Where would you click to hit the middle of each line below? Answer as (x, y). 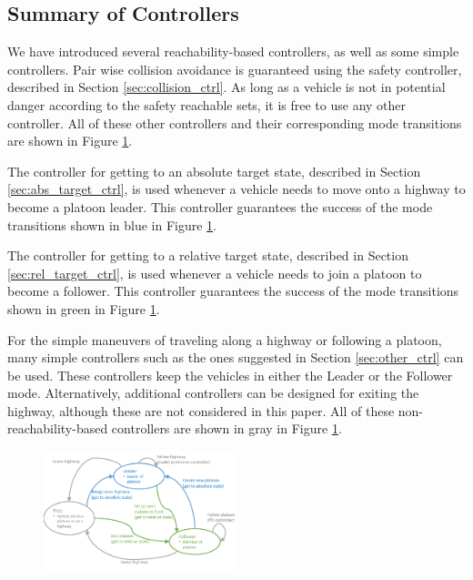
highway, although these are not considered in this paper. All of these (201, 410)
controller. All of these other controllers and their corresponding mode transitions (235, 122)
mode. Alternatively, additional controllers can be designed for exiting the (213, 393)
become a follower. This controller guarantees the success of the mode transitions (233, 291)
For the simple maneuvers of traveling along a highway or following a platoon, (225, 339)
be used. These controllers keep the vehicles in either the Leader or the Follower (230, 375)
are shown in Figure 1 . (70, 141)
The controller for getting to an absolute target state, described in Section (214, 171)
